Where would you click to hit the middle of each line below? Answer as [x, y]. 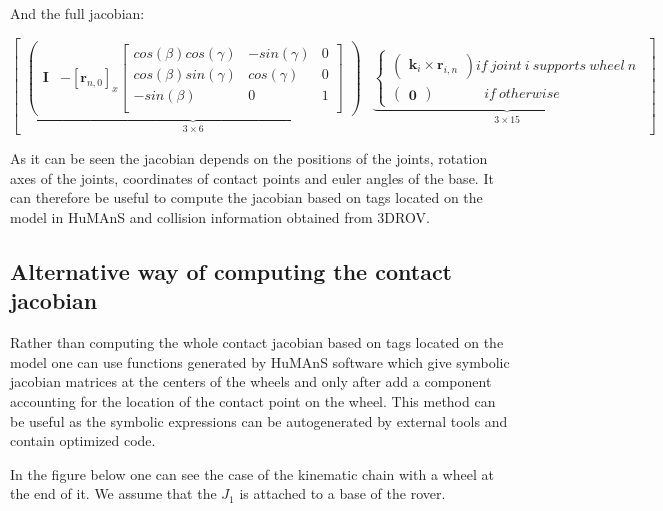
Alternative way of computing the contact [231, 271]
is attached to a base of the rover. [342, 493]
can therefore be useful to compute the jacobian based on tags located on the [246, 197]
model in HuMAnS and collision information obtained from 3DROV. [220, 217]
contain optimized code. [83, 440]
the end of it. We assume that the [113, 493]
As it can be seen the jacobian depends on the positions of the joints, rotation [249, 158]
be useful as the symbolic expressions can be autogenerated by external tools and [259, 420]
